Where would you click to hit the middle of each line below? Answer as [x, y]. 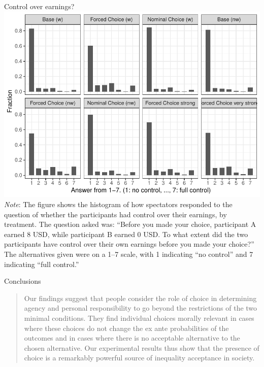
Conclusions [23, 281]
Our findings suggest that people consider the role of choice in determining [140, 298]
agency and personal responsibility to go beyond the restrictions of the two [141, 308]
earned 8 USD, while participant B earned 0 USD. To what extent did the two [126, 234]
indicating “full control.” [42, 264]
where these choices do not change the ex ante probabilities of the [126, 328]
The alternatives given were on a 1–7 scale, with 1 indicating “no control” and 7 [129, 254]
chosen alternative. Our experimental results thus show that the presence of [142, 347]
